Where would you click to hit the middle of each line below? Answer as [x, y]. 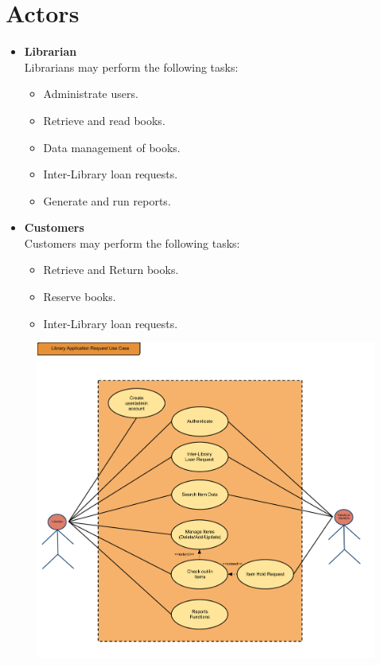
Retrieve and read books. [104, 120]
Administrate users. [91, 94]
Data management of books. [112, 147]
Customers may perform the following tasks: [132, 243]
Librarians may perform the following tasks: [131, 66]
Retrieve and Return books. [111, 270]
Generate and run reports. [107, 200]
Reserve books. [80, 297]
